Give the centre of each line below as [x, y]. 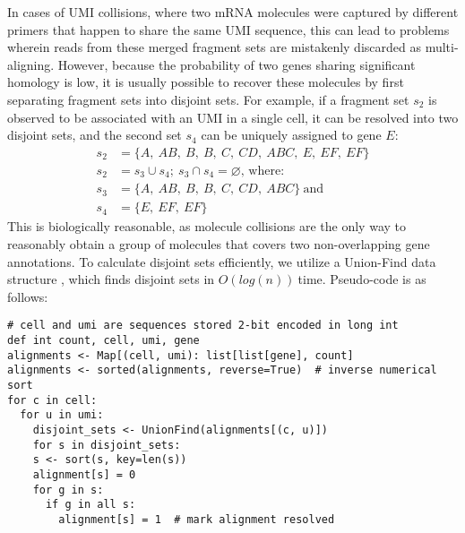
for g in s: [68, 490]
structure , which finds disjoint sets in [111, 279]
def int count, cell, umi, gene [103, 340]
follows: [28, 296]
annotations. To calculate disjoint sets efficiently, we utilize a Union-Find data [222, 261]
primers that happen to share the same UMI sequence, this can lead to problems [228, 29]
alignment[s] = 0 [84, 474]
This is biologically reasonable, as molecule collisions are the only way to [207, 226]
